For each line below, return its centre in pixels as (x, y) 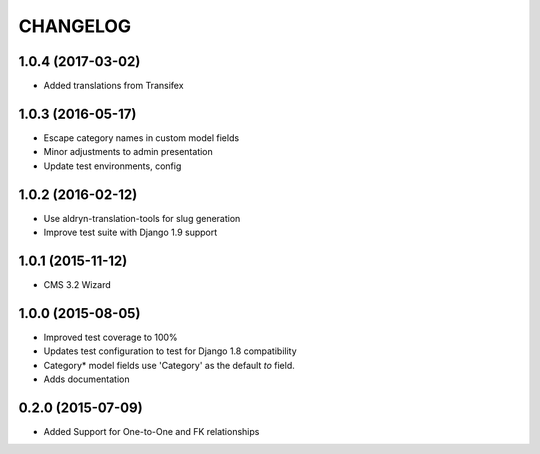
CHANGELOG (75, 26)
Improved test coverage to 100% (111, 337)
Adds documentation (86, 379)
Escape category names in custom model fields (141, 137)
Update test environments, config (112, 166)
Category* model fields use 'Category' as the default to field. (169, 365)
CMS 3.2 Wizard (77, 284)
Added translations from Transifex (113, 86)
